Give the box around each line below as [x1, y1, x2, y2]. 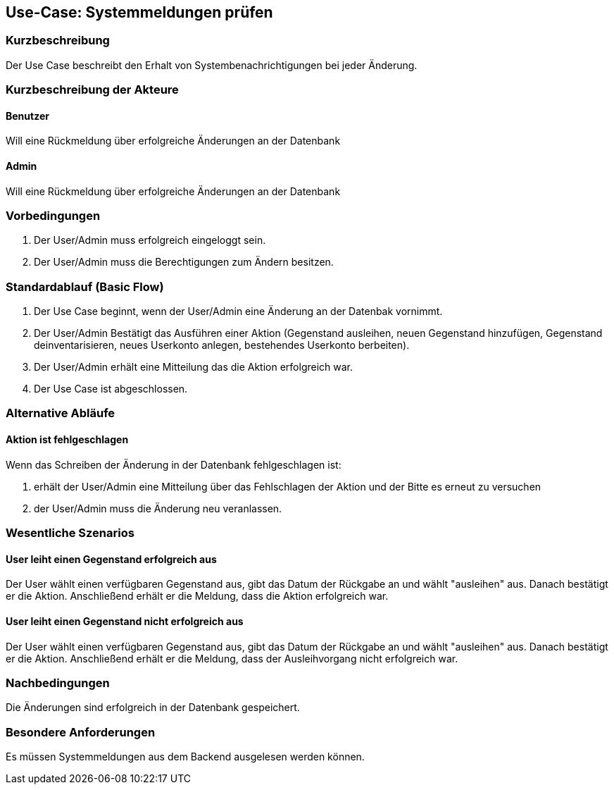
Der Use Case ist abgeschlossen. [34, 383, 188, 395]
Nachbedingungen [6, 675, 110, 690]
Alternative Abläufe [6, 406, 115, 421]
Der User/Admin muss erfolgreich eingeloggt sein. [34, 234, 266, 247]
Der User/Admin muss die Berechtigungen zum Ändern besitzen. [34, 256, 334, 269]
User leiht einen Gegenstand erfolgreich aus [6, 553, 217, 565]
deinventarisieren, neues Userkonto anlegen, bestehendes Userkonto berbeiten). [34, 339, 410, 352]
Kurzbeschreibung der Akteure [6, 82, 179, 97]
